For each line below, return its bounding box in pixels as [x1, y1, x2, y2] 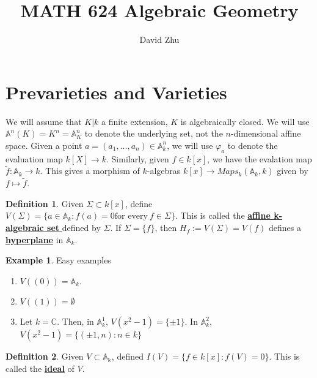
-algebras [147, 164, 181, 177]
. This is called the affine [175, 209, 271, 222]
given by [277, 164, 308, 177]
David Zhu [139, 33, 180, 46]
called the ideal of [5, 362, 75, 375]
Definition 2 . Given [5, 350, 84, 363]
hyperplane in [5, 233, 64, 246]
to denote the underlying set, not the [84, 127, 223, 140]
